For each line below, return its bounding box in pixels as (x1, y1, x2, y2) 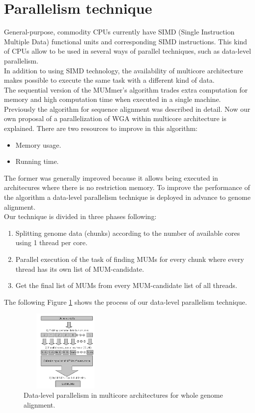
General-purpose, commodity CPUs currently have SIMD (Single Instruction (4, 27, 235, 37)
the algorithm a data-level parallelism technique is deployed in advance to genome (4, 192, 251, 202)
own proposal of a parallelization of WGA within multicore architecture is (4, 113, 227, 124)
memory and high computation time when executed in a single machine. (4, 94, 221, 104)
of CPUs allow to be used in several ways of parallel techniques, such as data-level (4, 46, 251, 56)
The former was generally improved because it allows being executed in (4, 172, 218, 183)
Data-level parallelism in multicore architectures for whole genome (24, 390, 223, 400)
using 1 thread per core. (15, 237, 87, 248)
